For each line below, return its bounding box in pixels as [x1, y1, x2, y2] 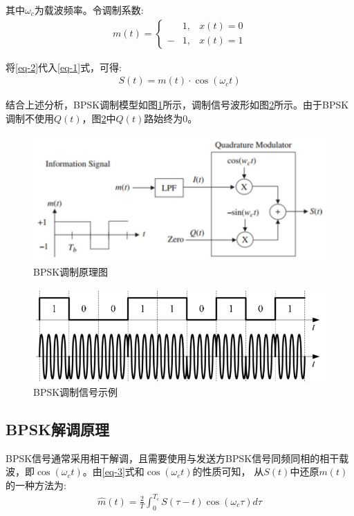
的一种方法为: [6, 477, 66, 492]
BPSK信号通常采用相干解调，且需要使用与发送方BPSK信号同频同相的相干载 [6, 450, 349, 465]
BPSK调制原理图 [33, 264, 109, 278]
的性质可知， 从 [192, 464, 264, 479]
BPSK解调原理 [6, 418, 110, 439]
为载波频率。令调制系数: [34, 3, 144, 17]
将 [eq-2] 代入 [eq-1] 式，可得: [6, 59, 122, 74]
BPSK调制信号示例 [33, 384, 118, 399]
